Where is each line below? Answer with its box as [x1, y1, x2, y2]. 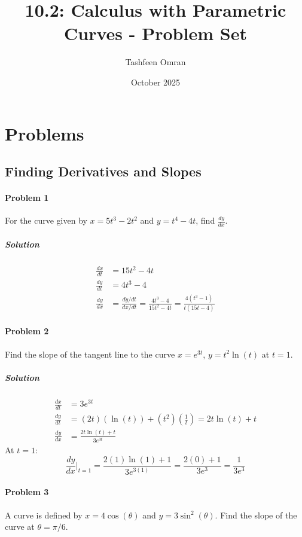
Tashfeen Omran [125, 56, 186, 68]
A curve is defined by [5, 508, 83, 521]
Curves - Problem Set [64, 21, 247, 45]
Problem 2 [5, 325, 49, 337]
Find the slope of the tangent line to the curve [5, 347, 175, 360]
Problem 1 [5, 191, 49, 204]
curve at [5, 520, 35, 533]
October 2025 [130, 75, 181, 88]
